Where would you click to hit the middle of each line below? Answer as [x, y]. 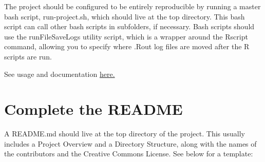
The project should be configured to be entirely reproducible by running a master [132, 6]
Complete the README [93, 109]
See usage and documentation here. [60, 74]
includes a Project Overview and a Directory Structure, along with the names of [130, 143]
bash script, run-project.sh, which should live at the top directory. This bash [125, 16]
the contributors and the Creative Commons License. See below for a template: [129, 154]
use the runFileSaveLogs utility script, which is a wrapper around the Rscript [126, 36]
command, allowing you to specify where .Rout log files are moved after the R [127, 46]
